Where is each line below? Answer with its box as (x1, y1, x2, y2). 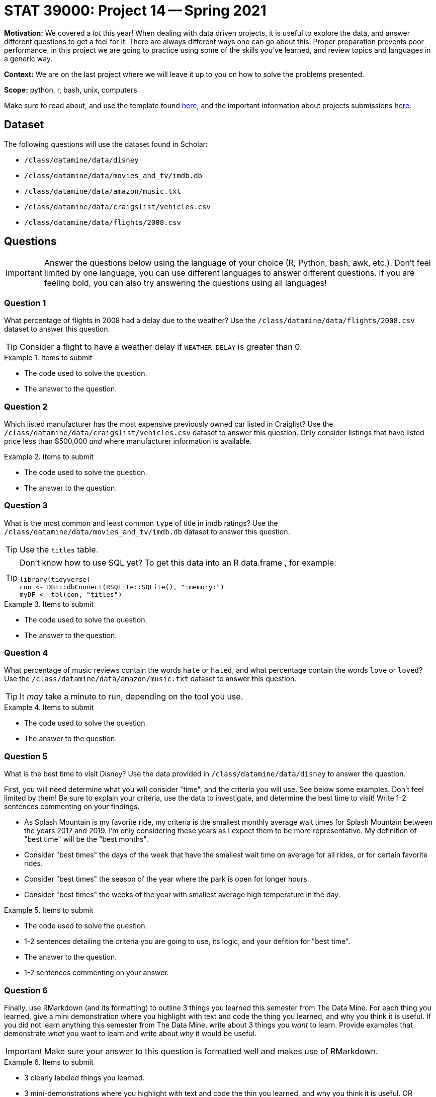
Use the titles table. (20, 544, 99, 555)
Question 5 (4, 751, 48, 761)
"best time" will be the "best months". (24, 835, 148, 844)
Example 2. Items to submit (4, 452, 94, 461)
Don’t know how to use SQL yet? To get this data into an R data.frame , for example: (20, 557, 336, 568)
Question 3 (4, 500, 48, 511)
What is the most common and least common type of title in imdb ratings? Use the (4, 518, 278, 527)
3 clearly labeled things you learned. (24, 1073, 145, 1082)
